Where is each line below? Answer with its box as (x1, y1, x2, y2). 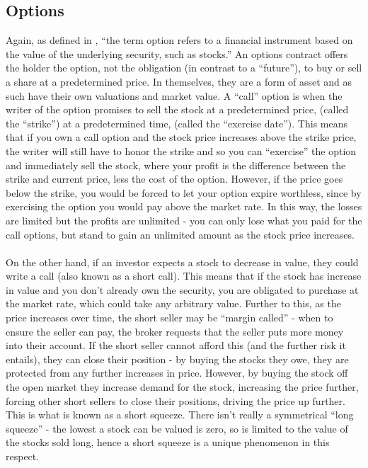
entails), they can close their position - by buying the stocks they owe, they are (6, 351, 349, 366)
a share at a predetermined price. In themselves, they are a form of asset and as (6, 74, 352, 89)
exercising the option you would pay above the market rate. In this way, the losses (6, 199, 362, 214)
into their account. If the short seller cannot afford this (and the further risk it (6, 338, 346, 353)
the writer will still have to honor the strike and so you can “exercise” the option (6, 143, 357, 158)
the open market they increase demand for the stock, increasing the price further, (6, 379, 359, 394)
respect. (6, 449, 40, 464)
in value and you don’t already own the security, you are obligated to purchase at (6, 282, 359, 297)
